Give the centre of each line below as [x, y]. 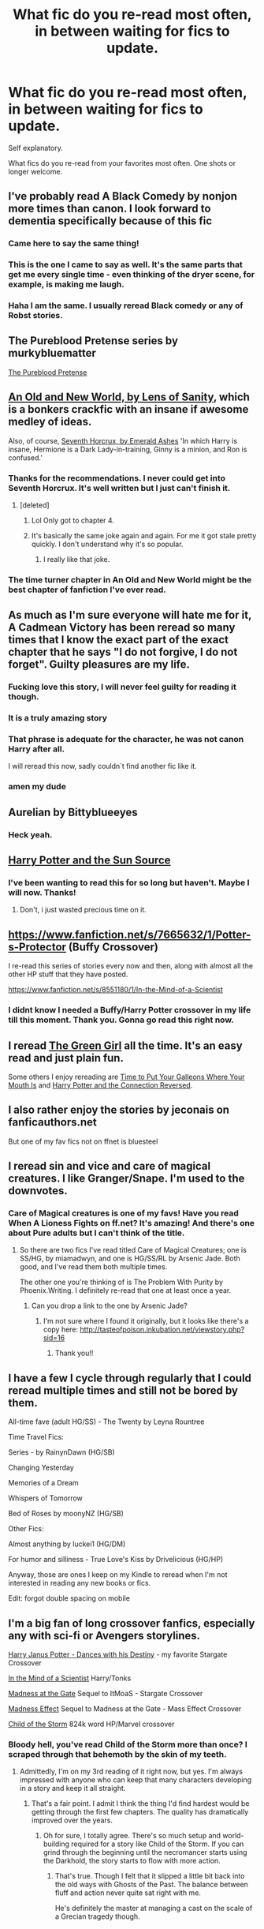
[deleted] [34, 505]
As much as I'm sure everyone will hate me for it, [130, 615]
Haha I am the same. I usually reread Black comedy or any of [126, 305]
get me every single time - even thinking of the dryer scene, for [131, 275]
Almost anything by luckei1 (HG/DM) [67, 1544]
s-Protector [37, 947]
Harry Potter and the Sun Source [89, 861]
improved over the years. [72, 1820]
